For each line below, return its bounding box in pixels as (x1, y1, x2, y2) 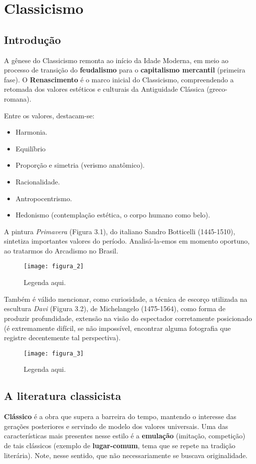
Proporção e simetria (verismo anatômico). (15, 160, 145, 170)
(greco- (206, 84, 227, 94)
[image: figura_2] (24, 263, 84, 270)
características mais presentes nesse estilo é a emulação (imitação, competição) (4, 430, 246, 441)
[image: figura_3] (24, 350, 84, 357)
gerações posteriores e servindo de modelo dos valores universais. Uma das (4, 421, 228, 431)
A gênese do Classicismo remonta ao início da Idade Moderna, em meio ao (4, 55, 228, 65)
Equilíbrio (15, 143, 46, 153)
